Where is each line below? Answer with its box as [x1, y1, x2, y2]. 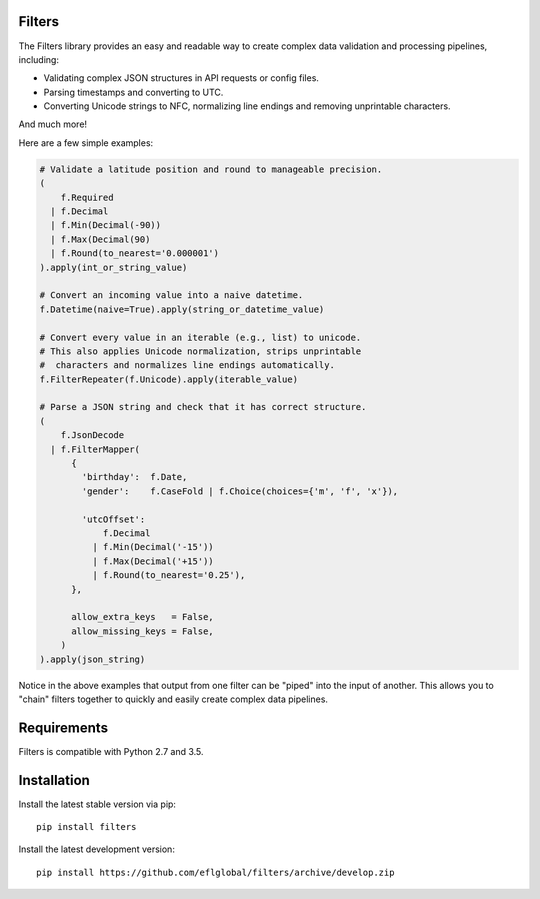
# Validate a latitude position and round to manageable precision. [39, 163, 383, 175]
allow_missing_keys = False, [71, 625, 214, 637]
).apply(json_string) [39, 653, 146, 665]
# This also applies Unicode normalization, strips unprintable [39, 345, 362, 357]
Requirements [18, 719, 109, 736]
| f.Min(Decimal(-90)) [50, 220, 162, 231]
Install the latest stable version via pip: [18, 798, 177, 810]
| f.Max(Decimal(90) [50, 233, 151, 245]
